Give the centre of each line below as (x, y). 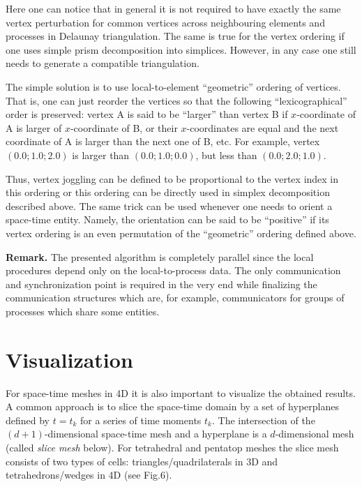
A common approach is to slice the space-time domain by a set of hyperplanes (172, 406)
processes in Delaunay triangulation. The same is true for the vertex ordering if (175, 36)
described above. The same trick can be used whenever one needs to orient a (169, 205)
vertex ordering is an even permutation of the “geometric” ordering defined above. (181, 233)
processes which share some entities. (83, 311)
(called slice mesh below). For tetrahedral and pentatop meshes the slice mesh (172, 447)
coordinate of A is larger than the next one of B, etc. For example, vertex (163, 141)
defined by (28, 420)
